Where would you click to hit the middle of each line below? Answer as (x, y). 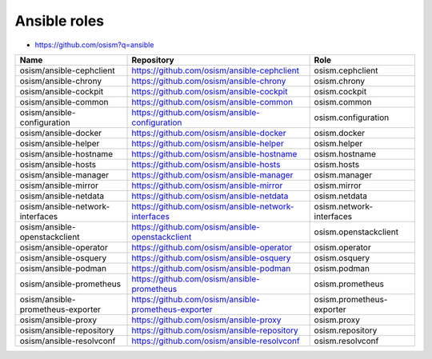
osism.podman (342, 268)
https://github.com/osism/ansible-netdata (210, 196)
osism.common (343, 102)
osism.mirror (338, 185)
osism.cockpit (340, 91)
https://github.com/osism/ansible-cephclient (216, 70)
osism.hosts (337, 164)
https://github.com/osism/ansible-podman (211, 268)
